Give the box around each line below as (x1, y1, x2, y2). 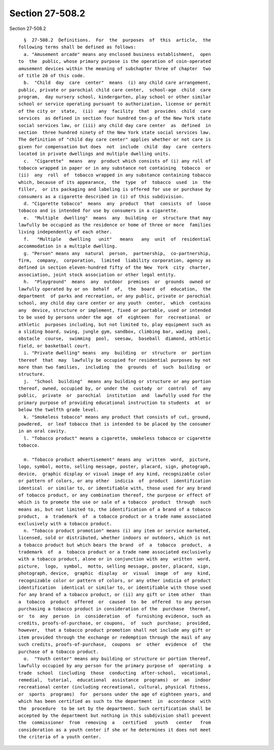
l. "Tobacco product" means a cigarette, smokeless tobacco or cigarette (23, 435, 211, 441)
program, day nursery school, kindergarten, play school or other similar (18, 94, 211, 100)
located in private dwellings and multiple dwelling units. (18, 151, 171, 157)
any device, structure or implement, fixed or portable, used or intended (18, 307, 211, 313)
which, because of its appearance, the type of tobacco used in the (18, 179, 211, 185)
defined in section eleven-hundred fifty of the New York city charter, (18, 265, 211, 270)
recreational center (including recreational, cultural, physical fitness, (18, 684, 211, 690)
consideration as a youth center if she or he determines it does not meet (18, 727, 211, 733)
